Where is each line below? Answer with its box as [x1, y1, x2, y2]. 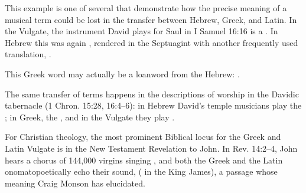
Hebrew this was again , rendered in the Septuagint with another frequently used [5, 36, 298, 48]
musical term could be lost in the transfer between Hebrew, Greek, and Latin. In [5, 13, 297, 25]
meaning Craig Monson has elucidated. [5, 176, 145, 189]
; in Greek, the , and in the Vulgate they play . [5, 110, 175, 123]
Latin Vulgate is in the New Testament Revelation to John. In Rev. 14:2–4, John [5, 142, 298, 154]
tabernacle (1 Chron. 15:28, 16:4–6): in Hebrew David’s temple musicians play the [5, 99, 302, 112]
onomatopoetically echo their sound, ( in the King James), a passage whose [5, 165, 278, 178]
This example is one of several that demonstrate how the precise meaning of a [5, 2, 287, 14]
